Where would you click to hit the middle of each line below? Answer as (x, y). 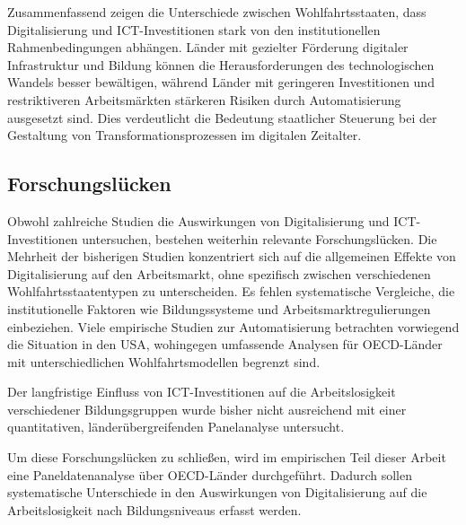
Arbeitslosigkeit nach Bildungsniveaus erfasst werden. (154, 509)
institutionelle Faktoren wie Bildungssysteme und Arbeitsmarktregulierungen (219, 308)
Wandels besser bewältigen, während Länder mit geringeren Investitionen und (221, 82)
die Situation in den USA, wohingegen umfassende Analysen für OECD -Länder (225, 344)
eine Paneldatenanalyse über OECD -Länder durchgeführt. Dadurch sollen (210, 474)
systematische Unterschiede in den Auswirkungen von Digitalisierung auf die (217, 492)
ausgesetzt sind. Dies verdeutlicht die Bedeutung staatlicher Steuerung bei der (222, 117)
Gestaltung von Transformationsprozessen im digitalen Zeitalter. (185, 135)
